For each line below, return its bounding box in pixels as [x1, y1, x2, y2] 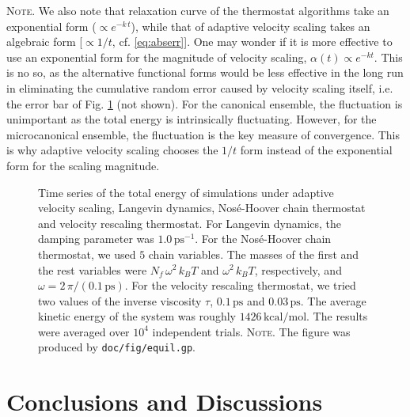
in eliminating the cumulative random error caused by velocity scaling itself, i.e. [6, 79, 393, 96]
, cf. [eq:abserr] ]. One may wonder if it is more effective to [112, 33, 393, 50]
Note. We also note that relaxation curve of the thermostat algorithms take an [6, 2, 389, 18]
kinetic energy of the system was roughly [38, 308, 236, 324]
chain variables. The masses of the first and [148, 245, 359, 262]
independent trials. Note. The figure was [152, 323, 351, 339]
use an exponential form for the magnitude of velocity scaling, [6, 48, 307, 65]
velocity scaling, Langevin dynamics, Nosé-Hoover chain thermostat [38, 199, 366, 216]
